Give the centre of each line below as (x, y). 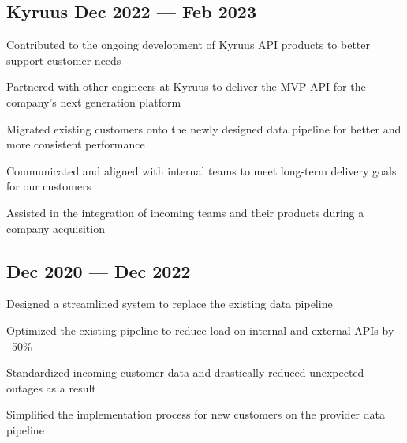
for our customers (49, 186)
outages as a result (51, 387)
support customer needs (64, 60)
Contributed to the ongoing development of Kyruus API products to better (188, 45)
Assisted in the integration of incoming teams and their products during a (185, 212)
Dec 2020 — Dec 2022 (99, 270)
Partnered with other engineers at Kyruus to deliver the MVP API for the (186, 86)
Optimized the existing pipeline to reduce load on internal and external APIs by (200, 330)
